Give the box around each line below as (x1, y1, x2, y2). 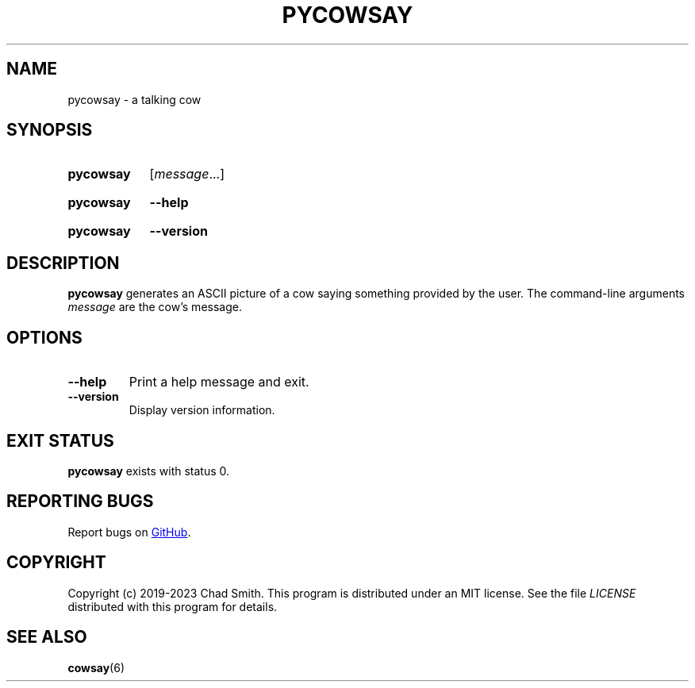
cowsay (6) (67, 660, 125, 675)
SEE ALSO (6, 627, 87, 648)
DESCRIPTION (6, 252, 120, 273)
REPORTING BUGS (6, 491, 154, 512)
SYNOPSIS (6, 120, 93, 140)
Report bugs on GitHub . (67, 525, 191, 539)
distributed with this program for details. (67, 599, 278, 613)
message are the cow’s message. (67, 300, 242, 314)
